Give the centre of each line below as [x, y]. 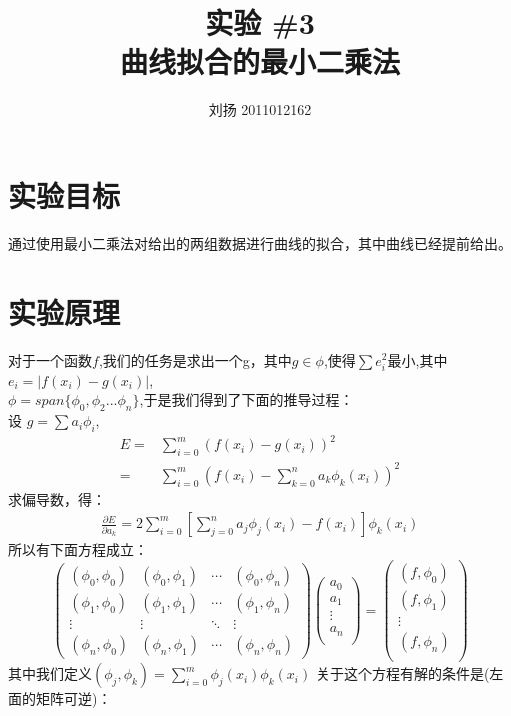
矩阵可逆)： [73, 698]
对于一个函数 [50, 359]
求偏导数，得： [57, 498]
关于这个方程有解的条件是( [402, 673]
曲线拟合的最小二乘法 [259, 61]
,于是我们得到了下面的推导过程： [246, 399]
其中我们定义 [50, 673]
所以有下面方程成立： [78, 549]
